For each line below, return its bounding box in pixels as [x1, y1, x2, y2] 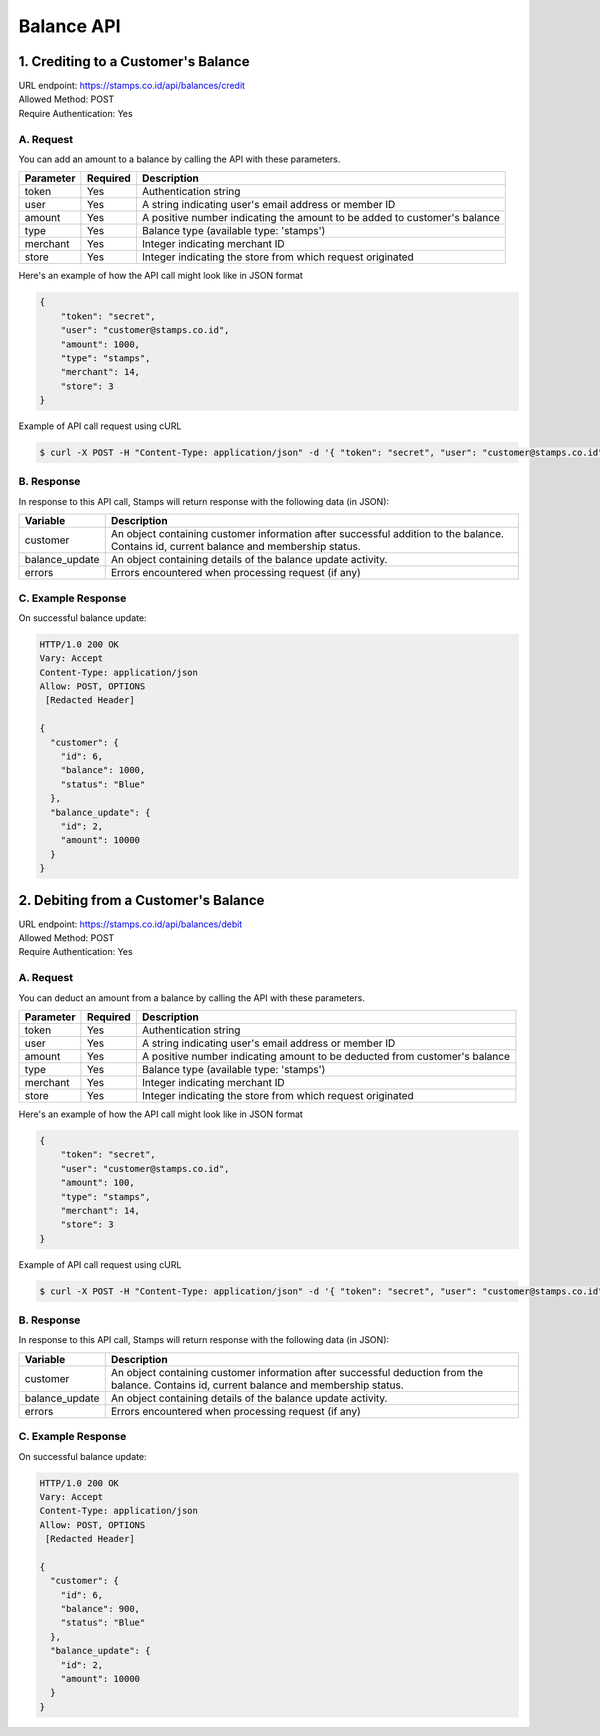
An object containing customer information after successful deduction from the [110, 1365, 484, 1379]
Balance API [18, 15, 121, 37]
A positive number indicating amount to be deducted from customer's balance [141, 1049, 510, 1063]
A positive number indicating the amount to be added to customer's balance [141, 211, 500, 225]
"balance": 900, [60, 1603, 140, 1615]
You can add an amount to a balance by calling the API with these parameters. [18, 153, 341, 165]
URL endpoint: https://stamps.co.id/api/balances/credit [18, 80, 245, 92]
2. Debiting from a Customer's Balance [18, 891, 265, 909]
